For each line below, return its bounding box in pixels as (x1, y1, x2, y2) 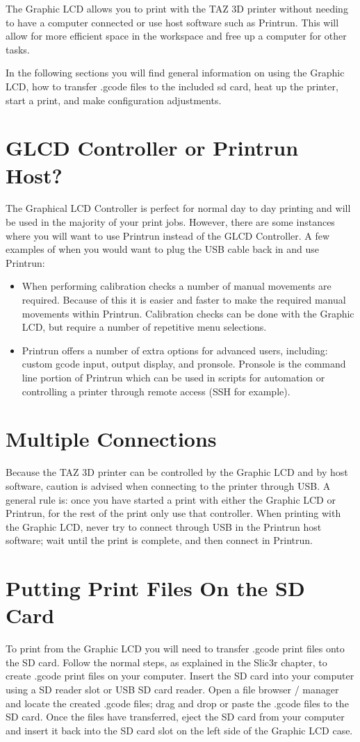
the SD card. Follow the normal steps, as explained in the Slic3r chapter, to (6, 654, 327, 669)
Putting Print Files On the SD (6, 574, 305, 602)
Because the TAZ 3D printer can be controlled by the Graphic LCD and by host (6, 465, 348, 479)
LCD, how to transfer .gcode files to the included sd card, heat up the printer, (6, 79, 338, 93)
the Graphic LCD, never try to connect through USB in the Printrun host (6, 519, 322, 534)
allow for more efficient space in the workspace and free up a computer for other (6, 28, 347, 43)
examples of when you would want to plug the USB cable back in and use (6, 242, 320, 256)
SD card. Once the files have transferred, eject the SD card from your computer (6, 709, 345, 724)
